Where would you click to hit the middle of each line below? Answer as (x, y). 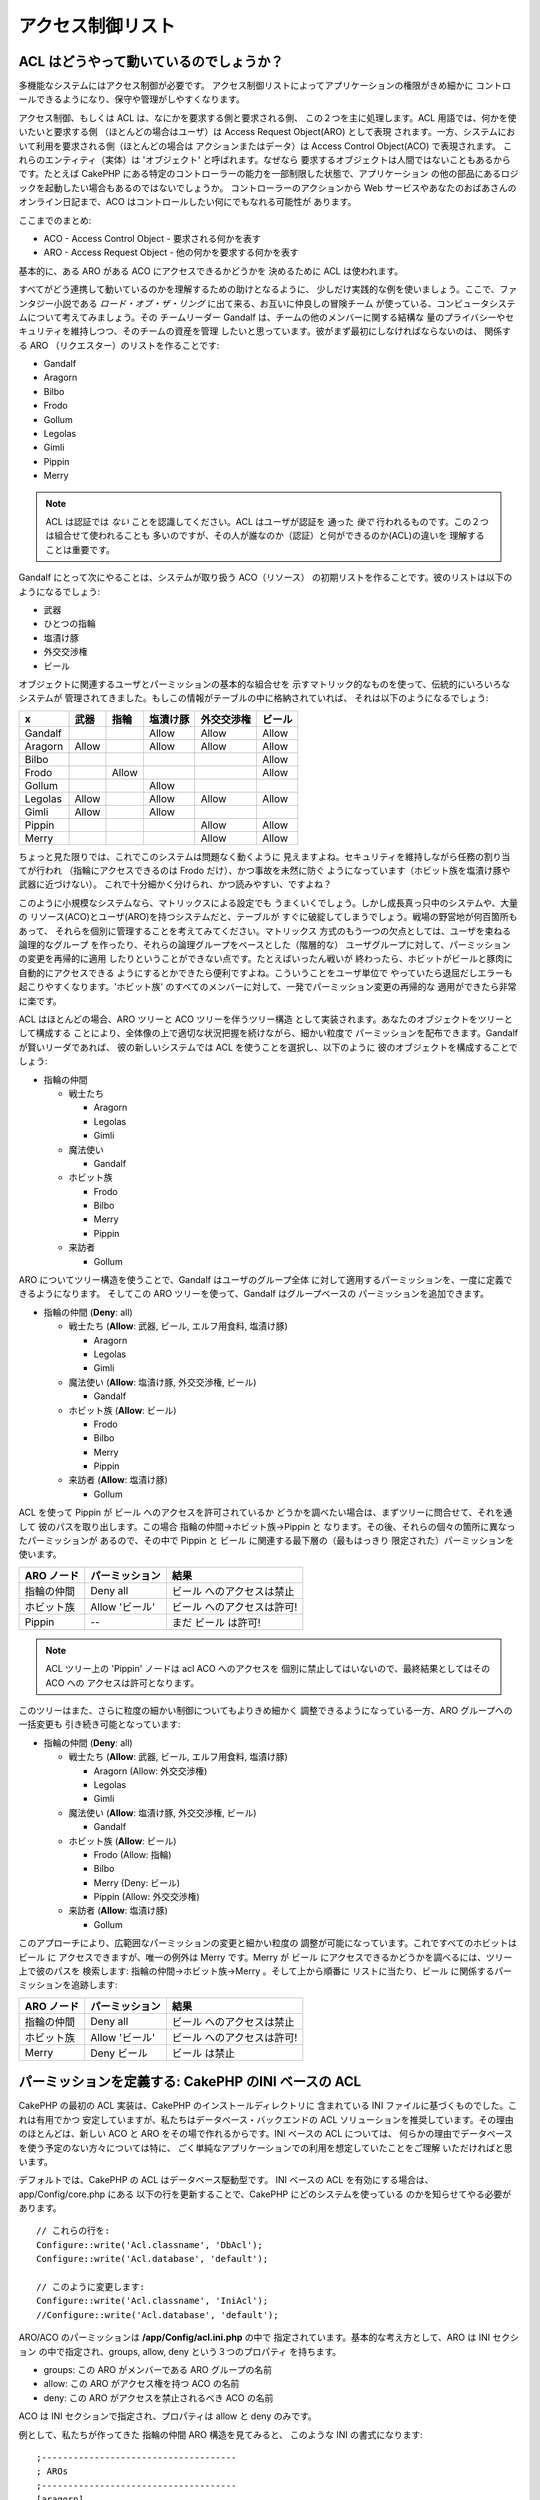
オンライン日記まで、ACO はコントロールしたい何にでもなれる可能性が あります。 (187, 202)
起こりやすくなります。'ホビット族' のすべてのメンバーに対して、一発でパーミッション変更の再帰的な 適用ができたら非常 (267, 987)
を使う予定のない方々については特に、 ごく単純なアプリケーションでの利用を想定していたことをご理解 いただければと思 (266, 2147)
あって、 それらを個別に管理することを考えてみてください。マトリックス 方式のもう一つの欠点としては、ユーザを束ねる (265, 931)
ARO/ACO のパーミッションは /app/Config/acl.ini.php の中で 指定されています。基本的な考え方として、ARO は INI (254, 2337)
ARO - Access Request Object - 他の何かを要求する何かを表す (171, 252)
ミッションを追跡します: (68, 1985)
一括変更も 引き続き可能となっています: (99, 1724)
